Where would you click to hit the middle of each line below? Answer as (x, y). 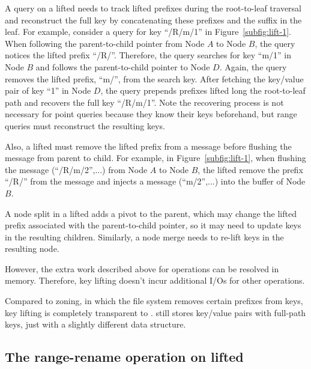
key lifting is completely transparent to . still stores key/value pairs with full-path (155, 312)
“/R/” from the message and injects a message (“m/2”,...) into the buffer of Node (155, 181)
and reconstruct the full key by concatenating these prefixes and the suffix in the (153, 20)
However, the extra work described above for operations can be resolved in (142, 268)
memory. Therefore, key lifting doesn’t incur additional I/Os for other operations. (155, 280)
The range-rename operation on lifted (124, 357)
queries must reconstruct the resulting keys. (85, 125)
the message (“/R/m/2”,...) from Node (76, 169)
